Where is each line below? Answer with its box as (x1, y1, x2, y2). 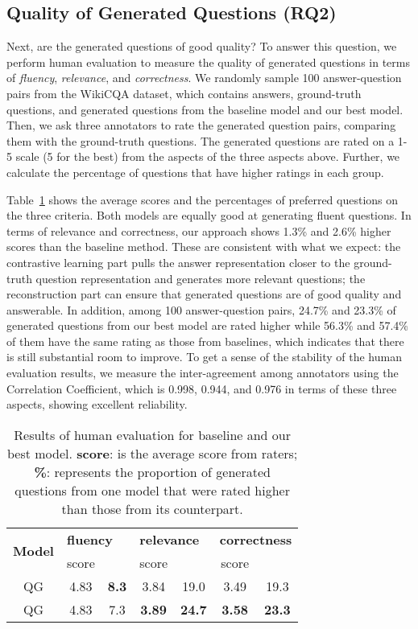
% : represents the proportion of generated (34, 462, 271, 481)
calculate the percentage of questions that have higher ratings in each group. (6, 163, 384, 180)
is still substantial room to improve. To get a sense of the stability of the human (6, 348, 402, 365)
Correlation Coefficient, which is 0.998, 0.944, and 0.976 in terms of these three (6, 380, 397, 397)
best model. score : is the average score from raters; (6, 443, 298, 462)
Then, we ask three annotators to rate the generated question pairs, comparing (6, 117, 396, 134)
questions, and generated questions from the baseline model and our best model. (6, 101, 404, 117)
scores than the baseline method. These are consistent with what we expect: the (6, 238, 401, 255)
